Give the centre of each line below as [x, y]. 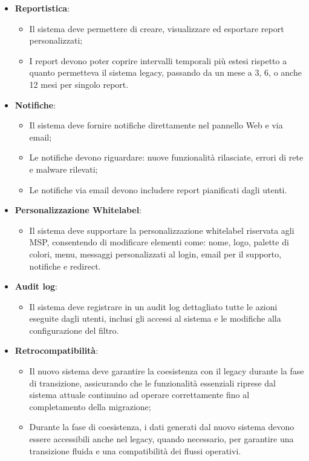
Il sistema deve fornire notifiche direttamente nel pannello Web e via [156, 125]
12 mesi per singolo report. [79, 84]
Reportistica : [42, 8]
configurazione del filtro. [74, 330]
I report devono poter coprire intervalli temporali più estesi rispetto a [158, 60]
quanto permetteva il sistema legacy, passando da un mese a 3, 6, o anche [165, 72]
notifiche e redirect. [65, 266]
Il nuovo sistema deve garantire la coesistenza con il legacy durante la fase [167, 371]
